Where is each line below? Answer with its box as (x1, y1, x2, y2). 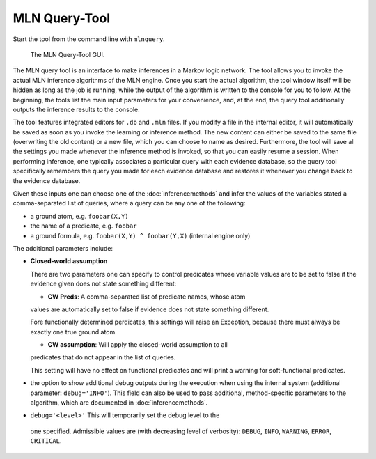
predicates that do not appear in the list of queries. (30, 353, 176, 361)
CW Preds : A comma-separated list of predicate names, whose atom (47, 293, 246, 301)
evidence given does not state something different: (30, 279, 177, 288)
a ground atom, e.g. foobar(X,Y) (30, 212, 129, 220)
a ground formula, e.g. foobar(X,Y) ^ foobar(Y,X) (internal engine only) (30, 231, 251, 240)
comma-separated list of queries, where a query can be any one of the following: (13, 199, 246, 208)
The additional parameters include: (13, 244, 113, 252)
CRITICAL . (30, 437, 62, 445)
